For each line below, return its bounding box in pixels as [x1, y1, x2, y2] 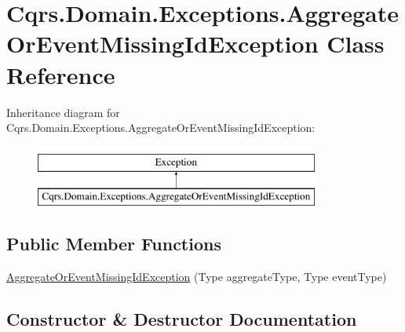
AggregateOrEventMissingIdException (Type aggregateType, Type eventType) [6, 268, 387, 285]
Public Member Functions [6, 232, 221, 256]
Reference [6, 58, 115, 90]
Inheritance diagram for [6, 104, 120, 120]
